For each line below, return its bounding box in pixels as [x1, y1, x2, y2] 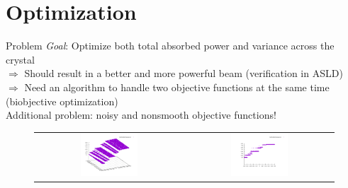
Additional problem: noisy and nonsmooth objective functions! [6, 107, 276, 122]
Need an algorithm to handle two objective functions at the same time [24, 79, 330, 94]
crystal [6, 52, 35, 66]
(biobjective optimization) [6, 93, 118, 108]
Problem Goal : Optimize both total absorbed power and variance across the [6, 38, 335, 53]
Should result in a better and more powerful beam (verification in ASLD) [24, 66, 343, 81]
